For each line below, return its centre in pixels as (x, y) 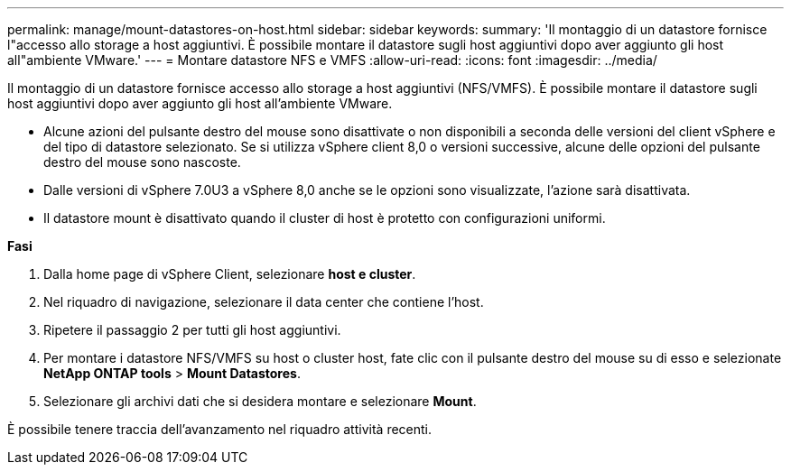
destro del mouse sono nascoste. (142, 162)
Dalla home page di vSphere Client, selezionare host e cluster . (230, 274)
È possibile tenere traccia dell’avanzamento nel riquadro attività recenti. (220, 429)
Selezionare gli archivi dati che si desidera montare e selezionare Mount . (260, 401)
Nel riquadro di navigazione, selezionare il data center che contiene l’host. (264, 302)
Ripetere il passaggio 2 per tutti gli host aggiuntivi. (192, 330)
